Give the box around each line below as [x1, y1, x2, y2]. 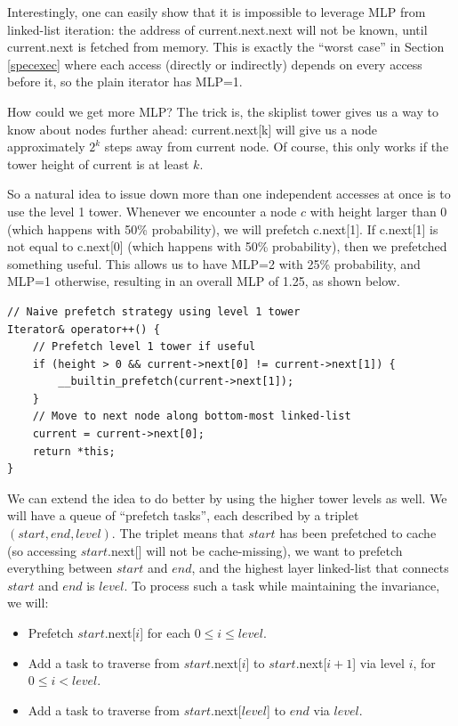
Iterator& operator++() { [7, 322, 160, 336]
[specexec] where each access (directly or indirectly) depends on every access [7, 54, 422, 73]
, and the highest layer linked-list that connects [191, 559, 449, 577]
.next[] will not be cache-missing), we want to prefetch [108, 541, 403, 559]
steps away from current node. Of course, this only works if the [104, 137, 449, 156]
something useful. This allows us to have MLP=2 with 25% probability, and [7, 254, 421, 273]
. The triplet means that [111, 524, 245, 542]
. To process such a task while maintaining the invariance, [124, 575, 440, 594]
